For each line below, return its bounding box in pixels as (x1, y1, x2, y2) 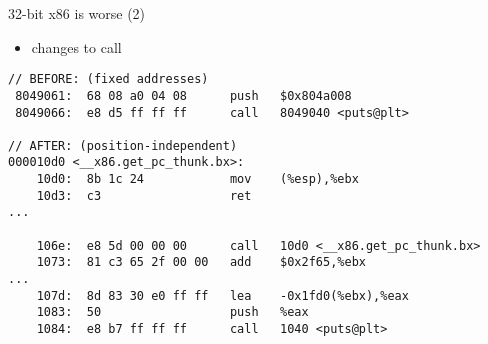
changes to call (31, 36, 122, 57)
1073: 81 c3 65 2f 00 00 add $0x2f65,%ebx (36, 255, 366, 270)
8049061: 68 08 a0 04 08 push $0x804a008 (15, 88, 352, 103)
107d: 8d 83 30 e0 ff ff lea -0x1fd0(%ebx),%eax (36, 288, 409, 303)
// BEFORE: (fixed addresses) (8, 72, 209, 87)
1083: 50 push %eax (36, 305, 309, 320)
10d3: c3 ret (36, 188, 252, 203)
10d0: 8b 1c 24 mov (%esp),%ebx (36, 172, 359, 187)
